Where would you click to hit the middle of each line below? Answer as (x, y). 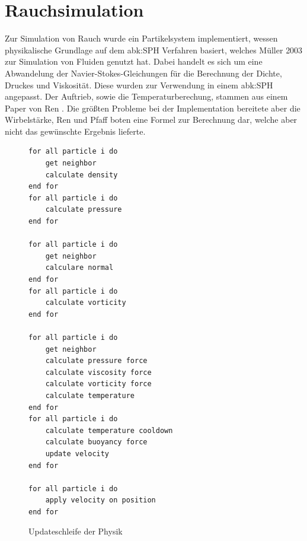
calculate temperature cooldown (109, 430)
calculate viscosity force (98, 372)
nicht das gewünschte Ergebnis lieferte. (75, 131)
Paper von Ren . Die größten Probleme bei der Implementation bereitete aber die (153, 108)
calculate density (81, 175)
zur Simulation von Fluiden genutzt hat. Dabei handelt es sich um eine (134, 61)
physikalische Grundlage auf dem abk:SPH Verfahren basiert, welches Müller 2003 (154, 50)
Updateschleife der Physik (76, 531)
